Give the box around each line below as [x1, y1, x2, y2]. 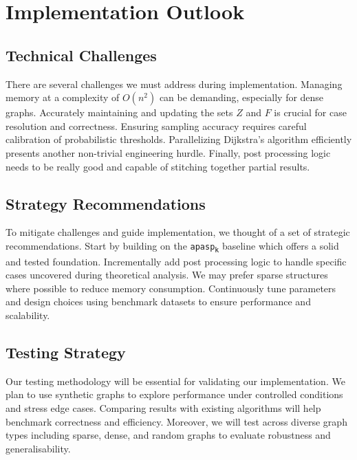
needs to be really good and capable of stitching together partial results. [6, 159, 310, 173]
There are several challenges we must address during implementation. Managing [6, 76, 343, 91]
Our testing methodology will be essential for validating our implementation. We [6, 373, 345, 388]
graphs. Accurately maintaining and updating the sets [6, 105, 233, 120]
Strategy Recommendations [6, 193, 206, 214]
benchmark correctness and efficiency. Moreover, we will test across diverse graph [6, 414, 347, 428]
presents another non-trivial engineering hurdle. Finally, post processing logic [6, 145, 331, 160]
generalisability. [6, 441, 71, 455]
